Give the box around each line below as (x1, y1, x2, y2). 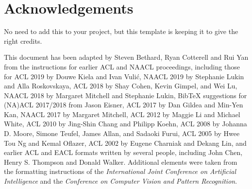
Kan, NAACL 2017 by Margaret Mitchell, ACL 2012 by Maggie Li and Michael (4, 109, 240, 119)
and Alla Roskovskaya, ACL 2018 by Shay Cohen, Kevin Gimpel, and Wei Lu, (4, 81, 237, 91)
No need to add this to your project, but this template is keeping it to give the (4, 26, 238, 36)
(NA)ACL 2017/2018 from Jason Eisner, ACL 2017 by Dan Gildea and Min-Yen (4, 100, 243, 110)
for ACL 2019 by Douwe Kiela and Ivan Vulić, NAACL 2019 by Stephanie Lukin (4, 71, 244, 81)
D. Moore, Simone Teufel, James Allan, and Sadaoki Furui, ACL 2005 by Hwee (4, 128, 240, 138)
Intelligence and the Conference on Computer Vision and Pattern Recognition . (4, 176, 237, 186)
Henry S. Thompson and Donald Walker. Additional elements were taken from (4, 156, 237, 167)
